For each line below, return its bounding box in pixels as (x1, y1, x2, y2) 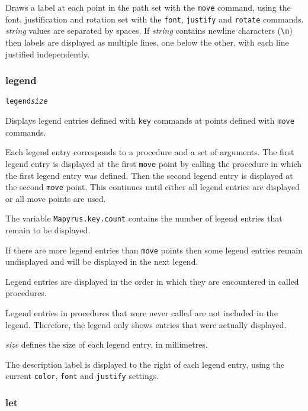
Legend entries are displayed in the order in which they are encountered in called (5, 275, 299, 287)
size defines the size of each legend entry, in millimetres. (5, 338, 208, 351)
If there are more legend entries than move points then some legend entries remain (5, 243, 303, 256)
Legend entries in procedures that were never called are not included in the (5, 307, 278, 319)
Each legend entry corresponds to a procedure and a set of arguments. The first (5, 146, 294, 158)
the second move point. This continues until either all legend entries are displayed (5, 181, 300, 193)
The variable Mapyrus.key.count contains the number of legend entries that (5, 212, 283, 224)
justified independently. (5, 47, 90, 60)
